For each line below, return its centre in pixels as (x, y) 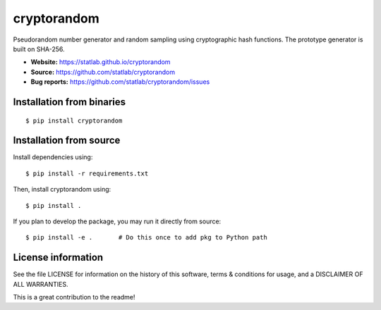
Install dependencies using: (53, 157)
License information (58, 258)
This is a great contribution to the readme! (74, 297)
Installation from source (67, 141)
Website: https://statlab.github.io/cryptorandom (101, 62)
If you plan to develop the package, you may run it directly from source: (117, 221)
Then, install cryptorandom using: (62, 190)
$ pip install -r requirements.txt (87, 173)
